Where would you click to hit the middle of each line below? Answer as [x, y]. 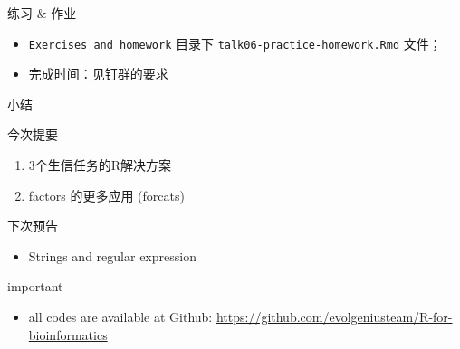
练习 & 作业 [42, 13]
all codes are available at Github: [120, 316]
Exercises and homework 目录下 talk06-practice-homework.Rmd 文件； [235, 43]
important [35, 286]
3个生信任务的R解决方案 [100, 165]
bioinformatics [68, 334]
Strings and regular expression [112, 255]
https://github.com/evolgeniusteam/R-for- [334, 316]
